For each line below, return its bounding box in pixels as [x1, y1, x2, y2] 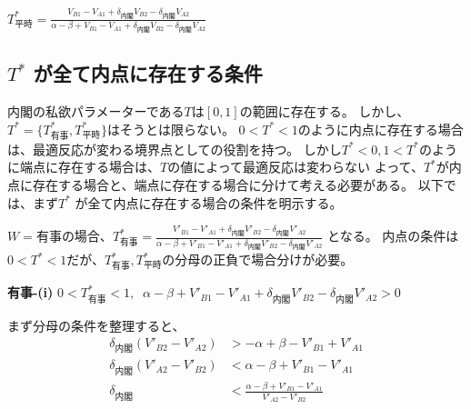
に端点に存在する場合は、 [7, 157, 160, 176]
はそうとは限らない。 [106, 119, 235, 138]
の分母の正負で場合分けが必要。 [162, 250, 354, 269]
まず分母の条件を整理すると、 [7, 315, 185, 334]
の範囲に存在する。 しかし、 [239, 102, 410, 121]
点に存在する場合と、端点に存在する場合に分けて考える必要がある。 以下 [7, 175, 444, 195]
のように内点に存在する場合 [297, 119, 464, 138]
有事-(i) [7, 283, 54, 302]
